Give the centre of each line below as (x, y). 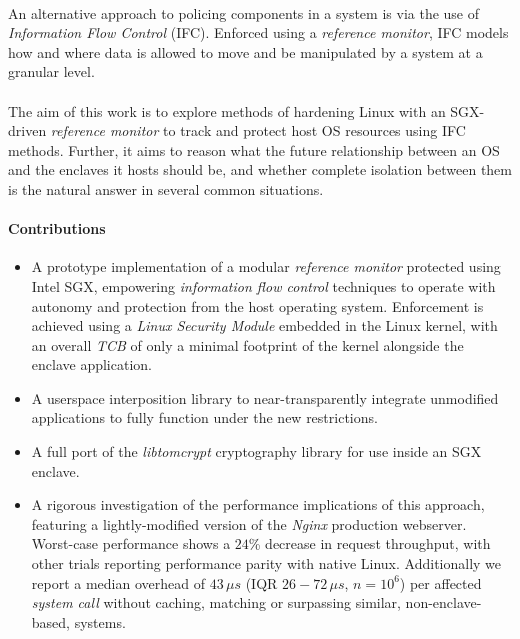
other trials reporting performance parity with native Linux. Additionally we (266, 563)
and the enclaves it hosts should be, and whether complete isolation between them (260, 169)
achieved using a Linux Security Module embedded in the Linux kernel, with (264, 325)
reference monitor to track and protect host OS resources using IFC (258, 130)
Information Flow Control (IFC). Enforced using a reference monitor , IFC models (258, 32)
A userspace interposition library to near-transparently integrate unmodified (265, 397)
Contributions (57, 228)
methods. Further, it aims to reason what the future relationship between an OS (254, 149)
